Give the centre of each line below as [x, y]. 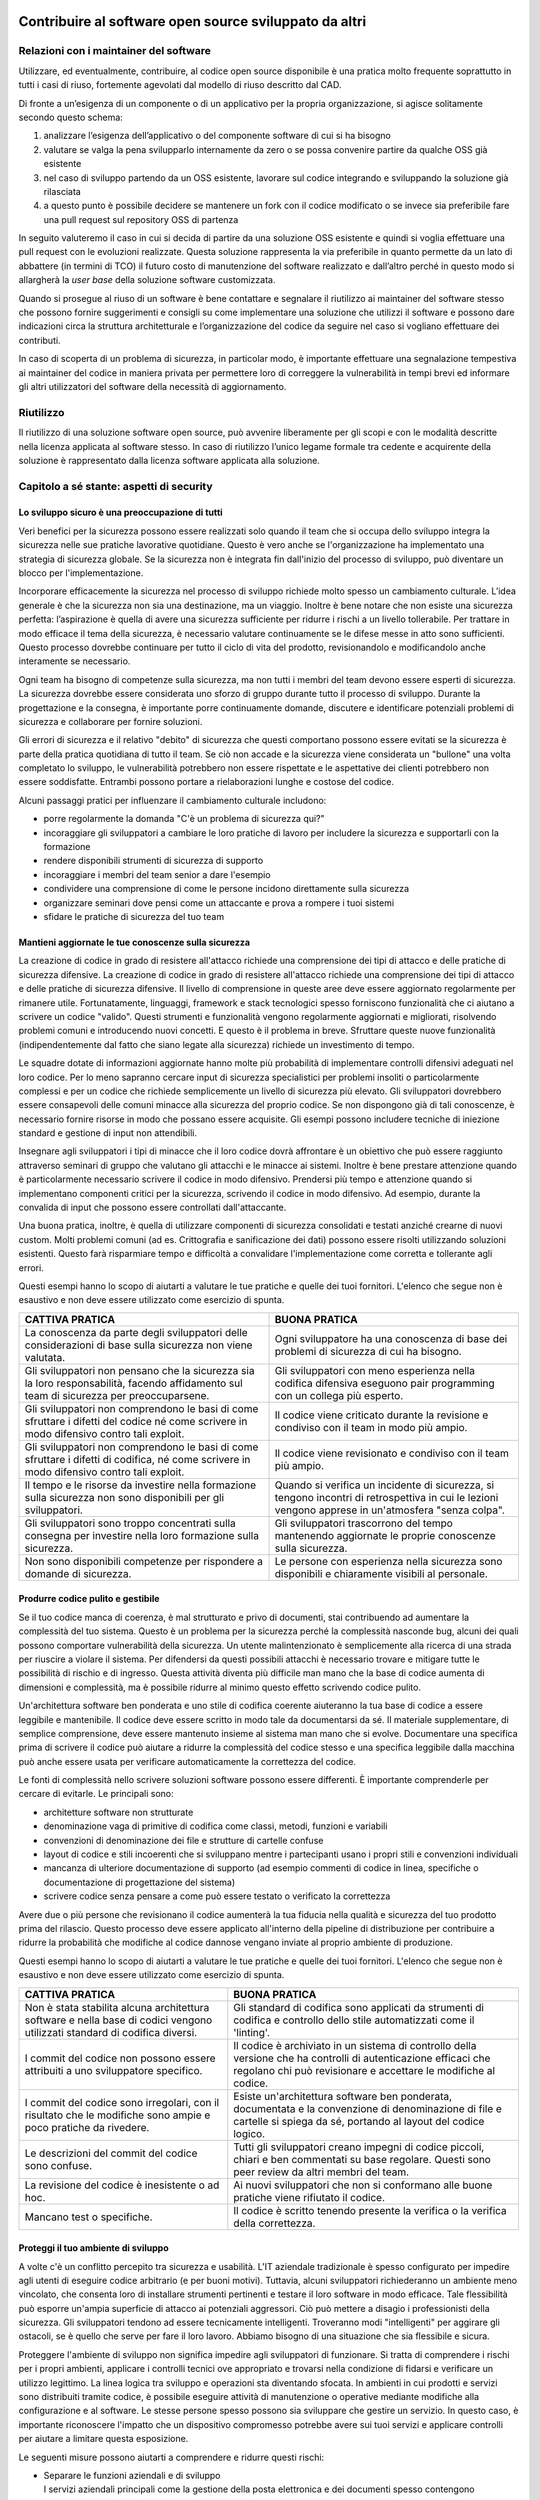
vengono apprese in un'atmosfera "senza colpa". [389, 1510]
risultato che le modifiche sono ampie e [117, 2115]
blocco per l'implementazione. [81, 573]
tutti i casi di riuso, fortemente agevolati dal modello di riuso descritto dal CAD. [180, 85]
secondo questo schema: [71, 117]
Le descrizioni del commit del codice [111, 2153]
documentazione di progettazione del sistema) [139, 1882]
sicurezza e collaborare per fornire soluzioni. [110, 721]
